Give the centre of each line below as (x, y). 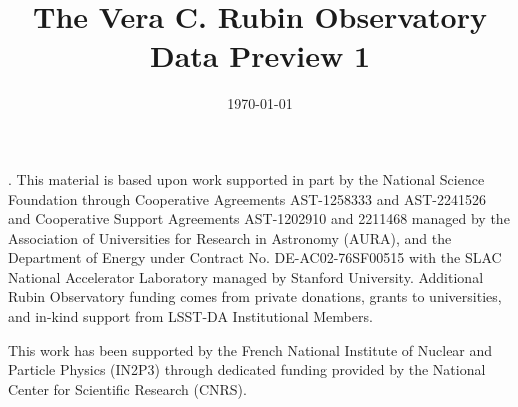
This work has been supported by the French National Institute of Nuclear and (250, 349)
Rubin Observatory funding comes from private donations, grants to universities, (255, 296)
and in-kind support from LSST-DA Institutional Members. (190, 316)
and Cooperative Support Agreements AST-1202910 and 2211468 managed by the (259, 218)
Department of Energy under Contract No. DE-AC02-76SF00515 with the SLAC (255, 257)
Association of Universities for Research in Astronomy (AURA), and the (230, 237)
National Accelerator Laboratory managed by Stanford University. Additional (246, 276)
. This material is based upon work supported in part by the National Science (246, 178)
